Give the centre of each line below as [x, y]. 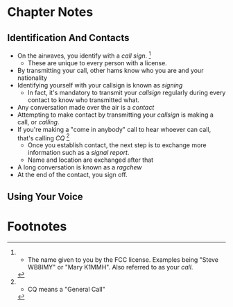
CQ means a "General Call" [66, 289]
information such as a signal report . [78, 153]
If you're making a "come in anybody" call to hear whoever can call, [114, 129]
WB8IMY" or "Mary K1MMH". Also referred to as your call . [110, 267]
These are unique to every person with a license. [97, 63]
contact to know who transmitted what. [84, 100]
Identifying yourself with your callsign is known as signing [100, 85]
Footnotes [37, 226]
